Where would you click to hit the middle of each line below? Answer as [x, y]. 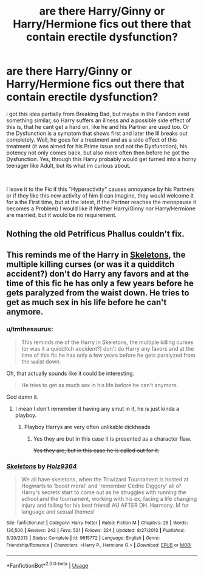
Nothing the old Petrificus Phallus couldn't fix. [96, 234]
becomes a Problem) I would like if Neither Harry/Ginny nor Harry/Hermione [101, 208]
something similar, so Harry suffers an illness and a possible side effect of [99, 120]
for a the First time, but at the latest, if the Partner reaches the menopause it [101, 202]
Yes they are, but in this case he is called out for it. [96, 450]
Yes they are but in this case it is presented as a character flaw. [112, 439]
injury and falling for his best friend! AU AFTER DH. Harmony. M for [105, 505]
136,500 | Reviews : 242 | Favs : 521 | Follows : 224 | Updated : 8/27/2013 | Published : [96, 530]
